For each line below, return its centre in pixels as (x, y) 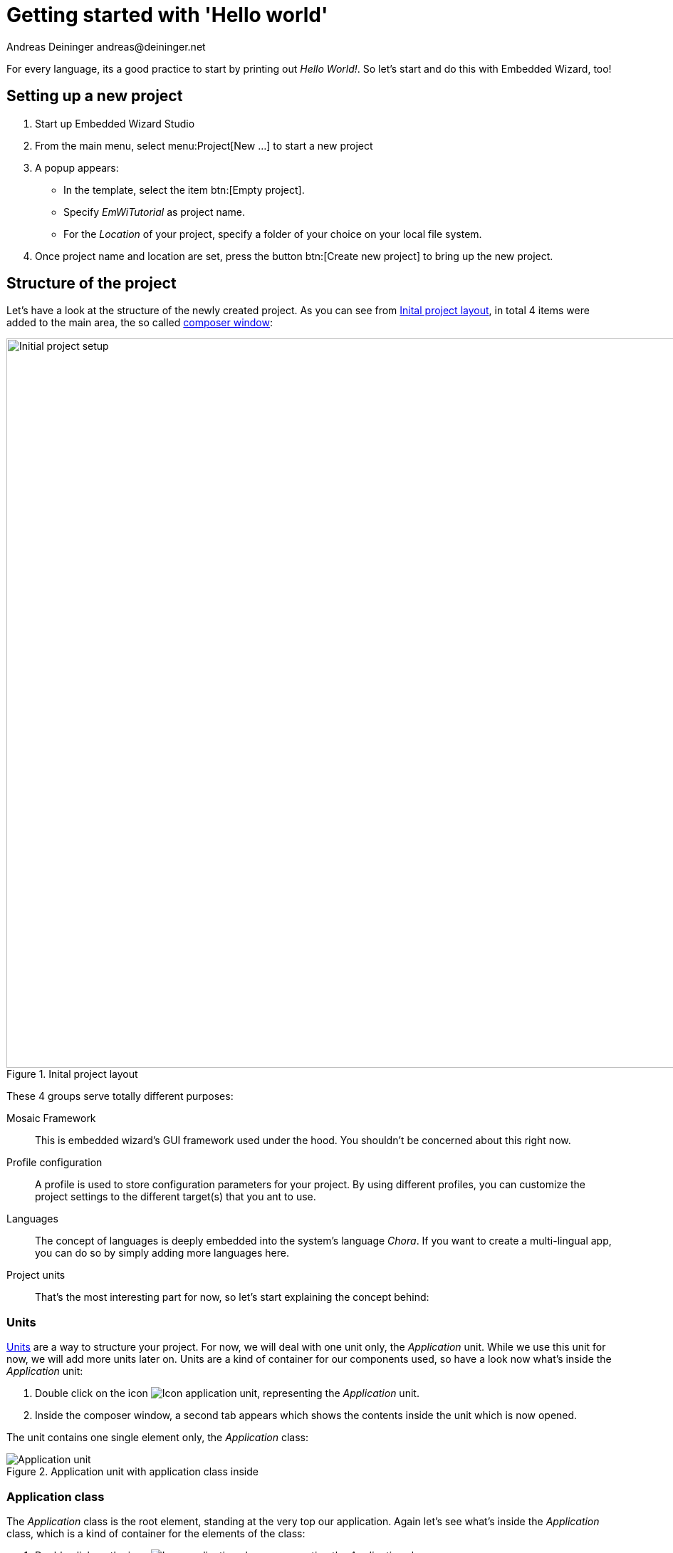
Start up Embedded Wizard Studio (115, 123)
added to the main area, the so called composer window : (140, 323)
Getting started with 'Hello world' (167, 15)
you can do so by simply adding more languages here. (162, 1253)
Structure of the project (92, 284)
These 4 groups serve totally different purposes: (120, 1096)
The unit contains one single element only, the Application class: (158, 1438)
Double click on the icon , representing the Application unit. (227, 1393)
